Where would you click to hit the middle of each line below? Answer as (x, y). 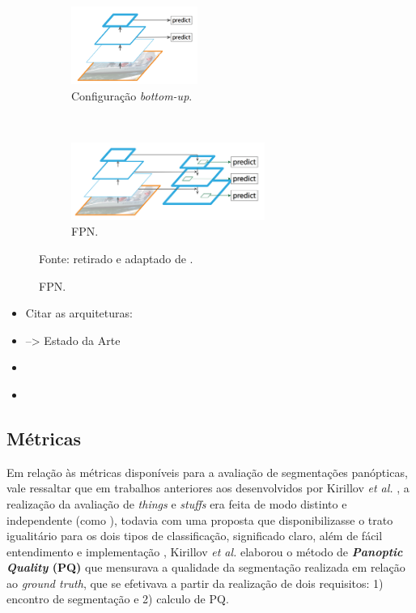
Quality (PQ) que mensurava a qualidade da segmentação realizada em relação (206, 567)
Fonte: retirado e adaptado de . (116, 258)
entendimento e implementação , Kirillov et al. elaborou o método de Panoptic (205, 551)
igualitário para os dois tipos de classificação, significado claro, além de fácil (195, 536)
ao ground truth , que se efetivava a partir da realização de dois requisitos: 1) (195, 583)
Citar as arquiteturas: (79, 313)
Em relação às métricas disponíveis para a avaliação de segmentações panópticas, (207, 472)
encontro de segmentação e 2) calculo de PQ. (118, 599)
